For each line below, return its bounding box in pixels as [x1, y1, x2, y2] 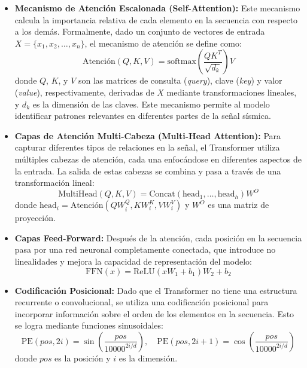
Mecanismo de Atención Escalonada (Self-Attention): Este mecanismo [14, 2, 300, 14]
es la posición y [54, 351, 111, 364]
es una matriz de [208, 198, 269, 211]
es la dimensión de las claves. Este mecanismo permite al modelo [32, 97, 270, 110]
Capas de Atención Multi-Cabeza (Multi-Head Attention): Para [14, 129, 281, 142]
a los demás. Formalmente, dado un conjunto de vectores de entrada [14, 25, 265, 38]
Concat [149, 190, 175, 199]
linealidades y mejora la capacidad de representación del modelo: [14, 255, 252, 267]
